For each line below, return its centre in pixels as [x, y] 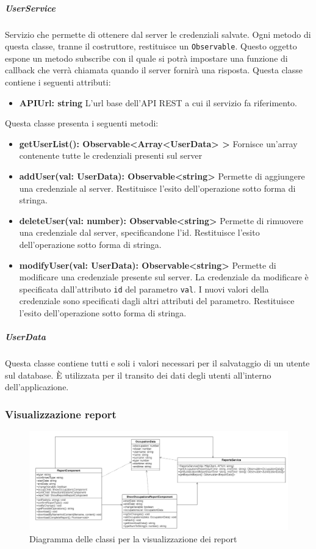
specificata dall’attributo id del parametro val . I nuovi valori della [144, 289]
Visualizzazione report [61, 414]
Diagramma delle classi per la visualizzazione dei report [133, 538]
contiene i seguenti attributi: [58, 82]
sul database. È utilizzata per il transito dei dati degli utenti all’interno [138, 375]
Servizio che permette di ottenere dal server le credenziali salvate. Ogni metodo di [158, 34]
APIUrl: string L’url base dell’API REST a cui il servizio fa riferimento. [158, 102]
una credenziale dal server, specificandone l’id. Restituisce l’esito [139, 232]
